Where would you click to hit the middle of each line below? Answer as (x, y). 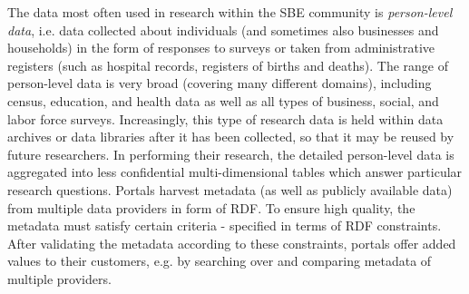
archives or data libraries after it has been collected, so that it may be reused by (231, 137)
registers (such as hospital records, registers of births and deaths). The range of (228, 65)
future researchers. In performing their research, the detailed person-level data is (231, 154)
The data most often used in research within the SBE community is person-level (230, 12)
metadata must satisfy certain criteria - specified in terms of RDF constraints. (225, 225)
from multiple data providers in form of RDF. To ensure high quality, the (211, 207)
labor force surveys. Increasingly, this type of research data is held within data (225, 118)
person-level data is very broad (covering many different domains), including (220, 83)
